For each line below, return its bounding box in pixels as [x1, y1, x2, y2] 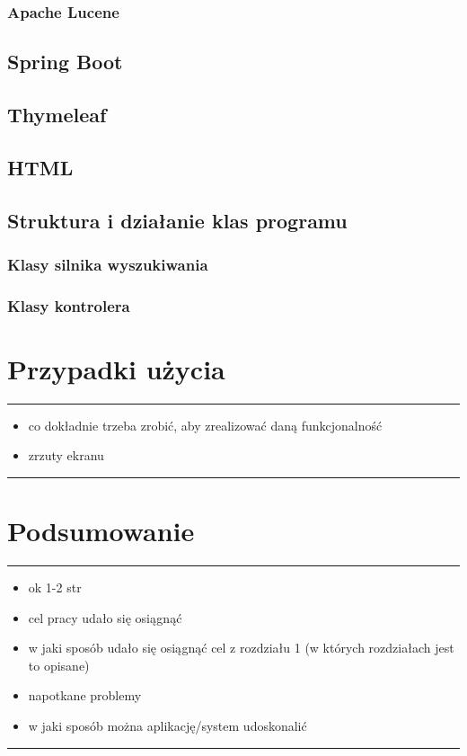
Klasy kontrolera [7, 294, 130, 316]
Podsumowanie [7, 512, 195, 549]
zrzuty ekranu [28, 446, 104, 465]
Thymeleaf [7, 101, 107, 129]
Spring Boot [7, 48, 123, 76]
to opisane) [28, 655, 90, 674]
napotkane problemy [28, 686, 142, 705]
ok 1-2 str [28, 578, 82, 597]
